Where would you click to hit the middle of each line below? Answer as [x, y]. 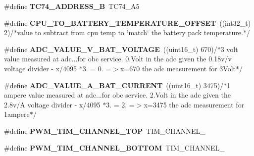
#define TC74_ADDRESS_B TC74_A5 [72, 6]
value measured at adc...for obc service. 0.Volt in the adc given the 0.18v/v [118, 59]
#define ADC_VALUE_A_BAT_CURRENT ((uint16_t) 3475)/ [114, 85]
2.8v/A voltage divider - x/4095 [52, 104]
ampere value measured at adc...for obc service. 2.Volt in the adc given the [118, 95]
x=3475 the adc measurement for [194, 104]
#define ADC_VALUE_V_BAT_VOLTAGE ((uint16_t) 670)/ [111, 49]
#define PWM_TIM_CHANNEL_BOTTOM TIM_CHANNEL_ [114, 147]
